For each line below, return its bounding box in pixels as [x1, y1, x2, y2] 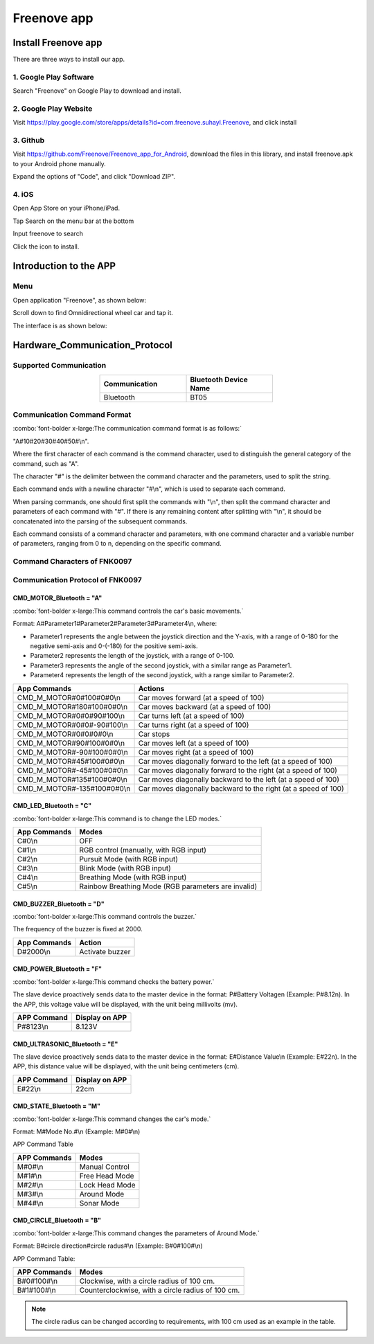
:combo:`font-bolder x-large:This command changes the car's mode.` [12, 1115, 211, 1123]
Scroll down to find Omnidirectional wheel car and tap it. [12, 309, 173, 317]
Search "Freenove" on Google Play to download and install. [12, 87, 181, 95]
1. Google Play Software [12, 72, 94, 82]
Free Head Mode [79, 1171, 134, 1181]
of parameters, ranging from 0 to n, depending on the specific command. [12, 539, 222, 548]
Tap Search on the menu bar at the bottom [12, 217, 134, 225]
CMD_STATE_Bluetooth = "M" [12, 1102, 100, 1111]
